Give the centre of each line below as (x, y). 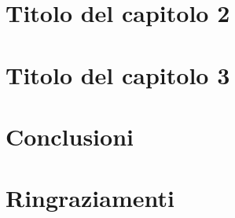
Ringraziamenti (90, 198)
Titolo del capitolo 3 (118, 74)
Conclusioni (70, 136)
